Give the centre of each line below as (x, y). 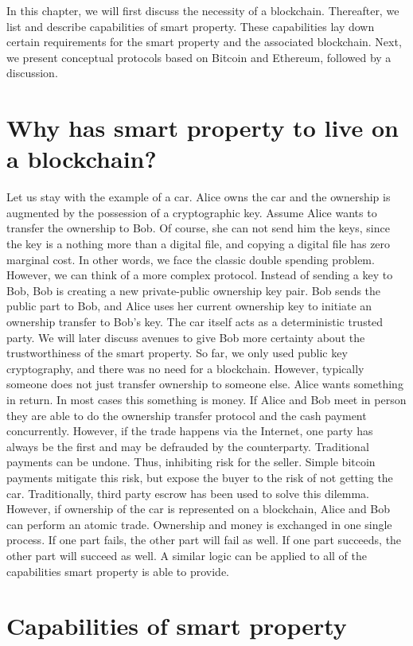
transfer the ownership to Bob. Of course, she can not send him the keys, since (198, 228)
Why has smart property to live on (203, 128)
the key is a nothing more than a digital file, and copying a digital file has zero (199, 244)
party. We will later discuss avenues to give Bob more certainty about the (186, 337)
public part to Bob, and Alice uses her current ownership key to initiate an (189, 306)
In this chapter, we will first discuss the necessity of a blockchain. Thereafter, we (203, 10)
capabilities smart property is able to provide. (118, 571)
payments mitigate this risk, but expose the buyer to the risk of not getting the (200, 477)
